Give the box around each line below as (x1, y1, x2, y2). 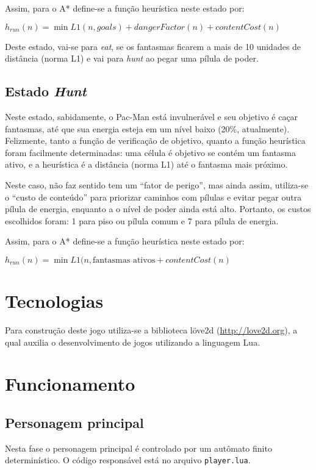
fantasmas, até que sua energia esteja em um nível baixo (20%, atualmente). (5, 122, 290, 135)
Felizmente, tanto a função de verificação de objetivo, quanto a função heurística (5, 134, 306, 147)
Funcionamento (5, 371, 135, 396)
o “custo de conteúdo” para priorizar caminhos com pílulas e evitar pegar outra (5, 190, 302, 203)
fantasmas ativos (93, 255, 156, 265)
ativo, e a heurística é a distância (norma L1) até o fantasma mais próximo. (5, 158, 288, 171)
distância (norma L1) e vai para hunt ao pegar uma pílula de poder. (5, 52, 259, 65)
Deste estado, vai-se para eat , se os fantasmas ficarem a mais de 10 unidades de (5, 40, 301, 52)
